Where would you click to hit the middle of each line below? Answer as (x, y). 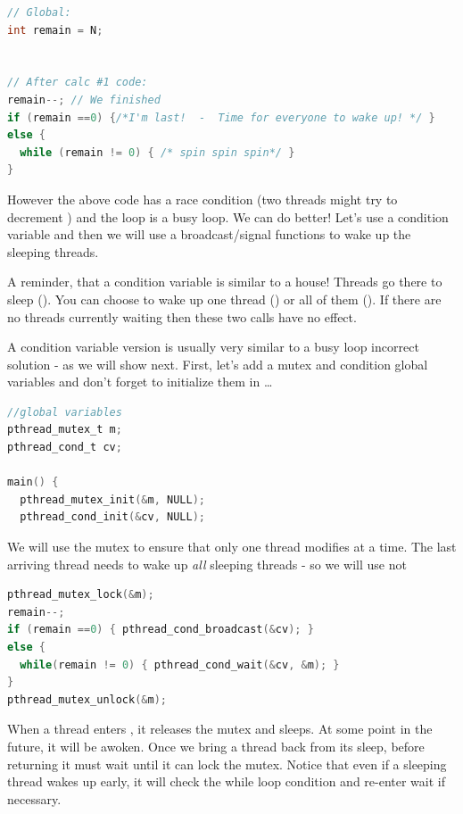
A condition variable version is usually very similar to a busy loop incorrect (213, 347)
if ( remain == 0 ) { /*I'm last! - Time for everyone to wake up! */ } (221, 117)
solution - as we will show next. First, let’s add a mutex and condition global (218, 364)
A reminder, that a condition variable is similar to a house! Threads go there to (225, 282)
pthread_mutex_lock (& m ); (81, 595)
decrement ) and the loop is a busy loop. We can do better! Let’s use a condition (228, 216)
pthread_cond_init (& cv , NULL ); (112, 517)
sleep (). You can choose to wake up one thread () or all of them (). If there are (224, 299)
